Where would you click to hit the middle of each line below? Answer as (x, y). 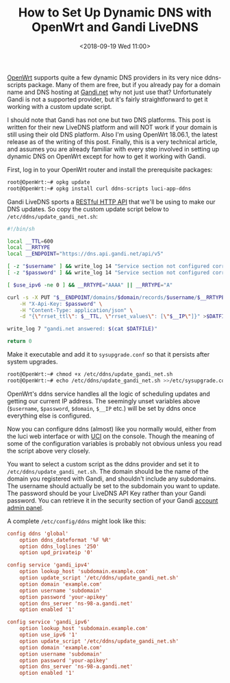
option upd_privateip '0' (56, 553)
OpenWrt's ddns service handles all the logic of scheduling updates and (108, 394)
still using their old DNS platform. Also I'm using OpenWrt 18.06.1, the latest (112, 134)
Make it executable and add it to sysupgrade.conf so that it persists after (108, 355)
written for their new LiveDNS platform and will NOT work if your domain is (112, 127)
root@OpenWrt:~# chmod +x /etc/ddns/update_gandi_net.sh (90, 374)
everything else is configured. (49, 416)
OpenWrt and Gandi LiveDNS (115, 27)
